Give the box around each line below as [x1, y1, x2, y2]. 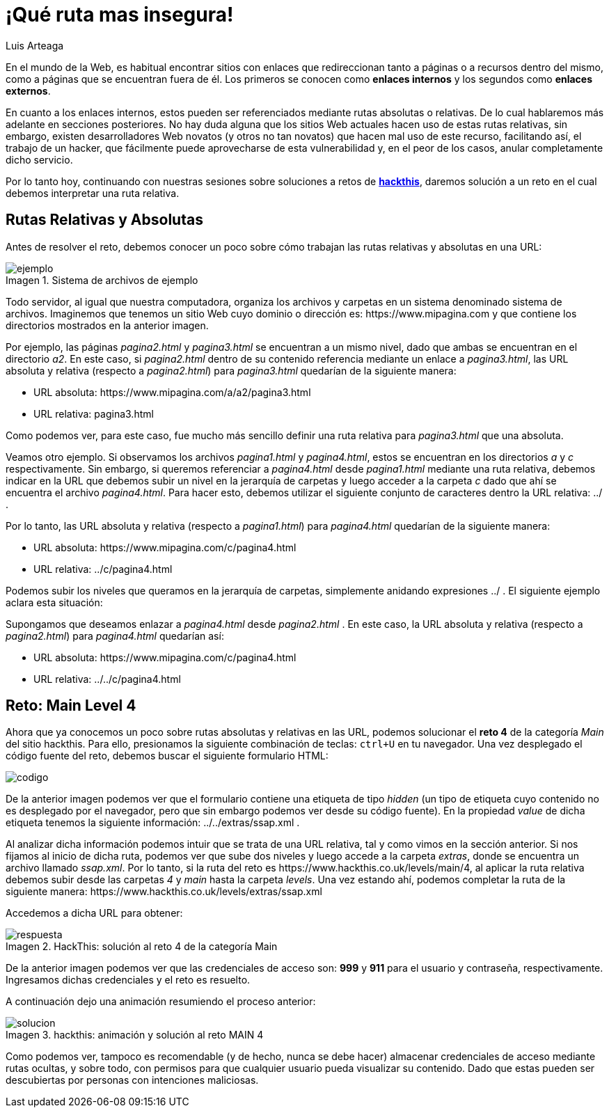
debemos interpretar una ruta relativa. [6, 187, 180, 199]
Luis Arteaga [6, 39, 64, 52]
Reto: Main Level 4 [6, 697, 136, 715]
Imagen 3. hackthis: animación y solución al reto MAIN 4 [6, 1029, 264, 1041]
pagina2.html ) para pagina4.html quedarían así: [6, 629, 224, 642]
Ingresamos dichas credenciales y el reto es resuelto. [6, 974, 251, 986]
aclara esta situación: [6, 596, 103, 608]
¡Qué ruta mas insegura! [6, 3, 234, 26]
